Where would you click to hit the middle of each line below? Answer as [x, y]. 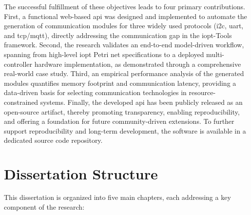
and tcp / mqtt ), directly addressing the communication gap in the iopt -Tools [118, 35]
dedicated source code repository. [53, 140]
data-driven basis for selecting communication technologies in [95, 92]
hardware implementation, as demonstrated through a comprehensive [138, 64]
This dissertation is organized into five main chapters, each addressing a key [117, 197]
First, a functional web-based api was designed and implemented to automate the [125, 16]
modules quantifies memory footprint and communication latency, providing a [120, 83]
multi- [215, 54]
